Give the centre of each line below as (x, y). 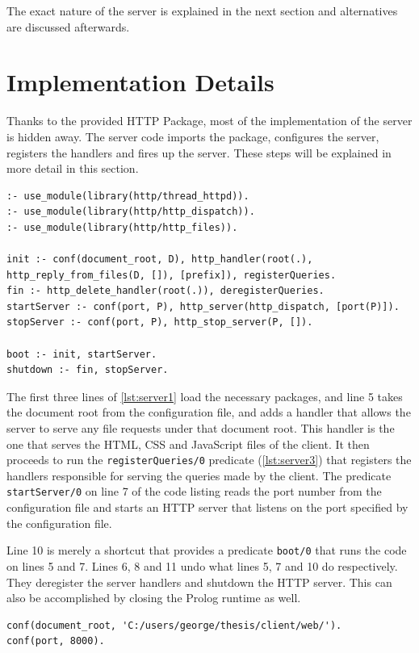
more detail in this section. (73, 168)
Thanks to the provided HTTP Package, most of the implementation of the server (209, 121)
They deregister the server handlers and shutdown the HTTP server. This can (199, 582)
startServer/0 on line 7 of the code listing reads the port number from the (194, 491)
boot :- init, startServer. (82, 354)
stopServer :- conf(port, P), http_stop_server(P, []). (160, 322)
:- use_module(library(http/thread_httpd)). (128, 196)
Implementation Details (140, 82)
